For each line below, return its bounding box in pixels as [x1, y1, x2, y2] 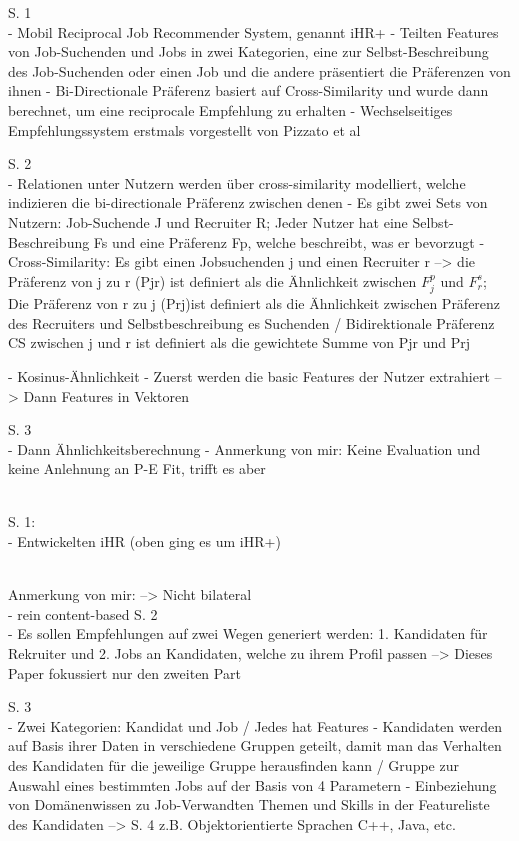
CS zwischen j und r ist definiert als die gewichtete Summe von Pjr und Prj [8, 332, 470, 353]
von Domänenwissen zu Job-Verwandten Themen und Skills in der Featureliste [8, 794, 490, 815]
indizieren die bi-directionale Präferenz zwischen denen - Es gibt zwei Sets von [8, 192, 488, 213]
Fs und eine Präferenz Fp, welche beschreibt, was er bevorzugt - [93, 231, 485, 252]
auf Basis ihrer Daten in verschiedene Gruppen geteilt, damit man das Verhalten [8, 735, 502, 756]
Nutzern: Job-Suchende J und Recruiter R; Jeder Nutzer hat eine [8, 211, 408, 232]
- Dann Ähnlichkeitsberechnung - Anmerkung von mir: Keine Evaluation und [8, 438, 481, 459]
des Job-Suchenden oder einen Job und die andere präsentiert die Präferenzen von [8, 60, 511, 81]
